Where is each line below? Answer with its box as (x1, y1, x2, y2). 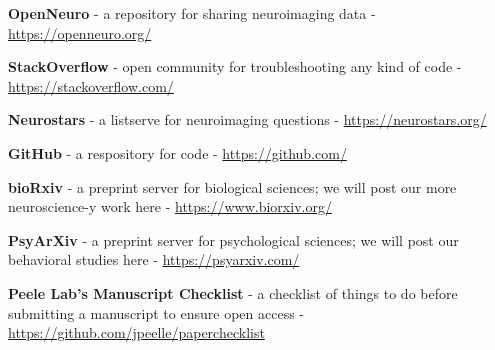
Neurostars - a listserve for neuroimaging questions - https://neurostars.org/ (8, 109, 487, 130)
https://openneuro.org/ (8, 22, 152, 43)
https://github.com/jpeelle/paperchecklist (8, 322, 265, 343)
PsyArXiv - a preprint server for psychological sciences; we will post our (8, 229, 459, 250)
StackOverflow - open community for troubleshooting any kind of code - (8, 56, 462, 77)
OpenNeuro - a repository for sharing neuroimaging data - (8, 3, 376, 23)
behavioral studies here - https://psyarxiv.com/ (8, 249, 300, 270)
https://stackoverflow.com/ (8, 75, 174, 96)
